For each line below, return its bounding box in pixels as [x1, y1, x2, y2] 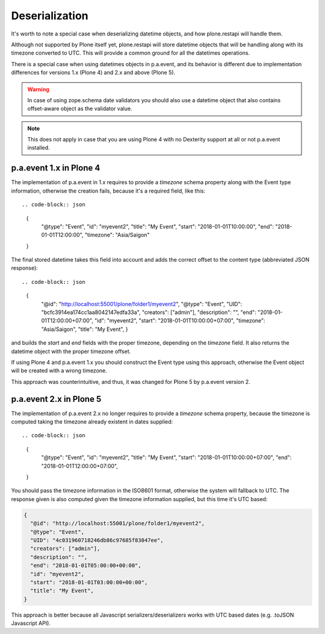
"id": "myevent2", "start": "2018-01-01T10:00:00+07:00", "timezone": [94, 317, 265, 324]
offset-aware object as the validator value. [27, 105, 132, 112]
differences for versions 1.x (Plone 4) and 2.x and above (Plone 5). [11, 69, 176, 76]
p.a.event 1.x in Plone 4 [11, 163, 101, 173]
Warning [27, 85, 49, 93]
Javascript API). [11, 620, 51, 627]
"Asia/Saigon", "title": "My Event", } [41, 325, 128, 333]
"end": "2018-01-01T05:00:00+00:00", [30, 562, 141, 569]
